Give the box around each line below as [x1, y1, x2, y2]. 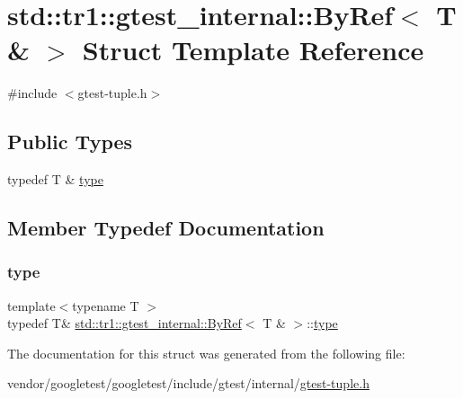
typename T [72, 296, 139, 315]
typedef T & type [7, 170, 103, 189]
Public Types [7, 128, 133, 155]
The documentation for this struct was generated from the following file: [7, 343, 405, 362]
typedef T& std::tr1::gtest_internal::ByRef [7, 314, 242, 332]
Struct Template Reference [82, 31, 424, 68]
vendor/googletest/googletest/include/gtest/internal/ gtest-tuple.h [7, 374, 370, 393]
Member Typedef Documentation [7, 214, 325, 242]
